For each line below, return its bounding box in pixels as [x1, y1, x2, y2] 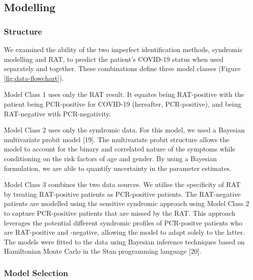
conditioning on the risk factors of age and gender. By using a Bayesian [4, 153, 217, 163]
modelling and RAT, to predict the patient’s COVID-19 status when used [4, 54, 224, 64]
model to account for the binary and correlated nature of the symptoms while [4, 144, 235, 154]
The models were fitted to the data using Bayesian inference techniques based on [4, 236, 245, 246]
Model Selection [4, 266, 69, 279]
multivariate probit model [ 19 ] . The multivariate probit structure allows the [4, 134, 230, 144]
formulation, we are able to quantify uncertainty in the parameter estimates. [4, 163, 232, 173]
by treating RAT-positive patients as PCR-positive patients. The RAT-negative [4, 188, 241, 199]
